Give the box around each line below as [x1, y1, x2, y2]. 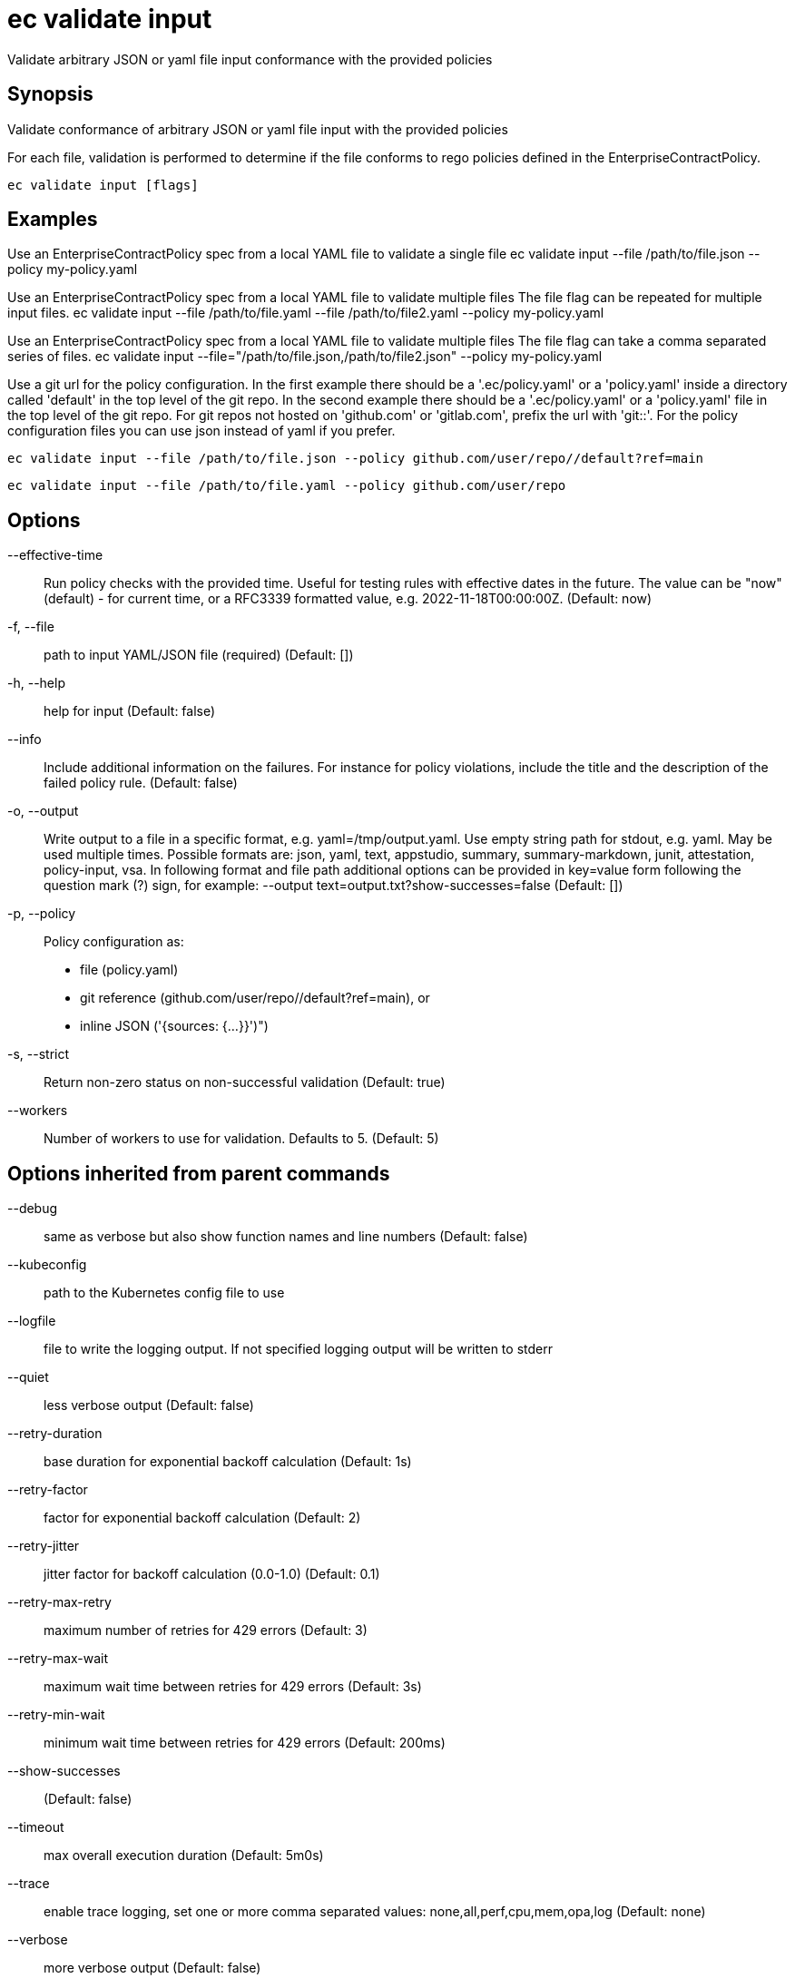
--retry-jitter [7, 1538, 80, 1554]
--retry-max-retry [7, 1594, 112, 1611]
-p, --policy [7, 906, 76, 922]
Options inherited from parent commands [7, 1161, 390, 1185]
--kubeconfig [7, 1257, 87, 1273]
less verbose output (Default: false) [44, 1397, 254, 1414]
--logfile [7, 1313, 56, 1329]
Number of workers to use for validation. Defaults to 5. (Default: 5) [44, 1131, 439, 1147]
